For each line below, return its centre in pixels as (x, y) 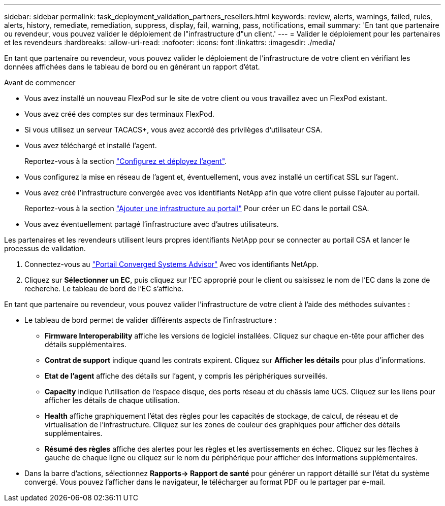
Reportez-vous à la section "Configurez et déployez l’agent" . (126, 161)
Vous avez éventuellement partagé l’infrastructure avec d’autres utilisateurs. (152, 224)
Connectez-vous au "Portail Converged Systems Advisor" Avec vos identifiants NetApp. (172, 264)
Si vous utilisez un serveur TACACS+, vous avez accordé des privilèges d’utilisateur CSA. (174, 130)
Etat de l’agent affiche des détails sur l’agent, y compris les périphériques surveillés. (186, 376)
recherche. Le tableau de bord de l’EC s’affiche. (104, 289)
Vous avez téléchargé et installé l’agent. (91, 145)
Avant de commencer (40, 82)
